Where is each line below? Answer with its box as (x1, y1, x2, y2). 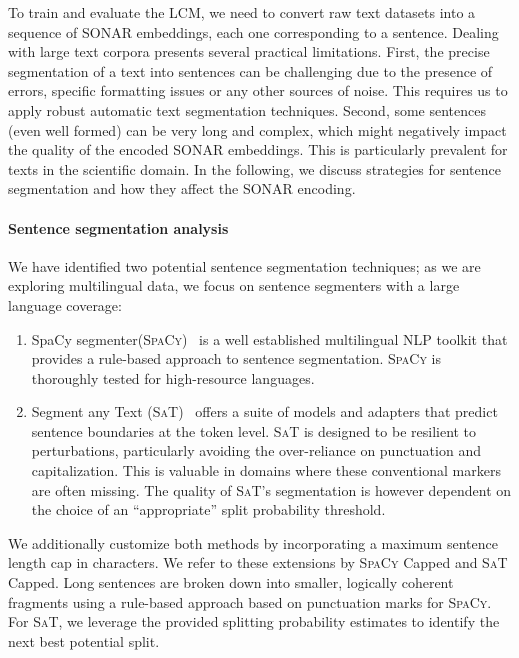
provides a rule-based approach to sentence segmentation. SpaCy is (31, 348, 441, 369)
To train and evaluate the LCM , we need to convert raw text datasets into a (8, 2, 476, 22)
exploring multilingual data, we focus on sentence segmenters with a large (8, 275, 460, 296)
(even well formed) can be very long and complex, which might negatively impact (8, 119, 507, 140)
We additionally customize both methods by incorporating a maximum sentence (8, 532, 498, 553)
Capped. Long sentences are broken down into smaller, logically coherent (8, 572, 454, 593)
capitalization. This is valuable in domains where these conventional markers (31, 460, 501, 481)
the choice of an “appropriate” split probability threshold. (31, 499, 386, 520)
